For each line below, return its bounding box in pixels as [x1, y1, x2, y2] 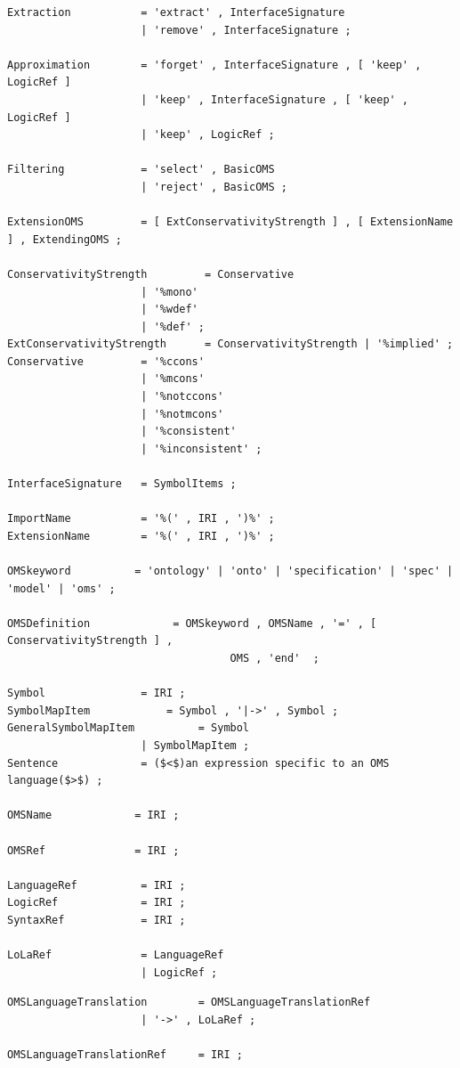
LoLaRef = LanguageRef [7, 949, 224, 962]
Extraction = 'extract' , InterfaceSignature [7, 6, 345, 19]
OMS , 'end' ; [230, 651, 319, 664]
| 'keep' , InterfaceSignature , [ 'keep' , [141, 93, 409, 106]
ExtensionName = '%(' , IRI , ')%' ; [7, 529, 275, 542]
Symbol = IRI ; [7, 687, 186, 700]
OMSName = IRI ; [7, 809, 180, 822]
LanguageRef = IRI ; [7, 878, 186, 892]
